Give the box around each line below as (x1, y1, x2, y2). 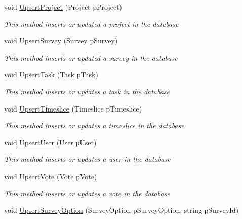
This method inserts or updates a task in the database (4, 86, 170, 96)
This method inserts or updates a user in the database (4, 154, 171, 165)
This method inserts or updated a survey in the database (4, 52, 178, 63)
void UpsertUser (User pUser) (4, 137, 97, 147)
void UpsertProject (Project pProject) (4, 2, 123, 12)
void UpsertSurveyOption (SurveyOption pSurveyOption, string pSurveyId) (4, 205, 239, 215)
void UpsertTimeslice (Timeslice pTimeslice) (4, 103, 142, 114)
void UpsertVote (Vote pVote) (4, 171, 97, 181)
